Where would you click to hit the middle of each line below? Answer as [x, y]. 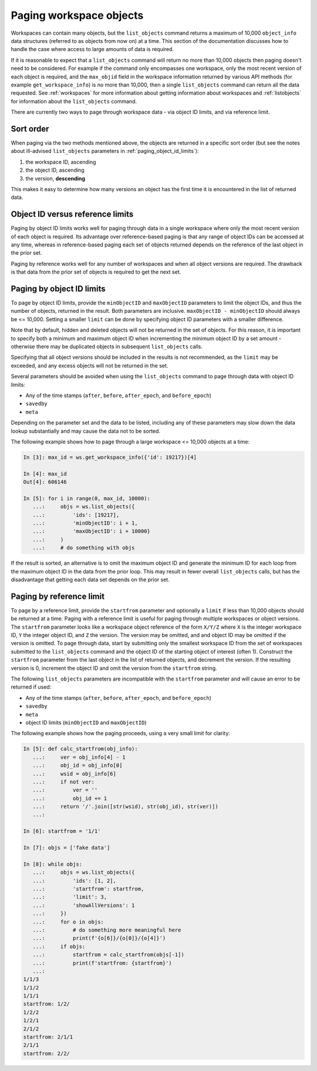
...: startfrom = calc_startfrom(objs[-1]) [108, 955]
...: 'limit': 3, [70, 897]
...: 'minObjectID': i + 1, [85, 523]
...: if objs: [59, 946]
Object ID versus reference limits [72, 214]
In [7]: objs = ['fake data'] [67, 848]
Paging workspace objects [77, 15]
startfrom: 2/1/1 [48, 1037]
